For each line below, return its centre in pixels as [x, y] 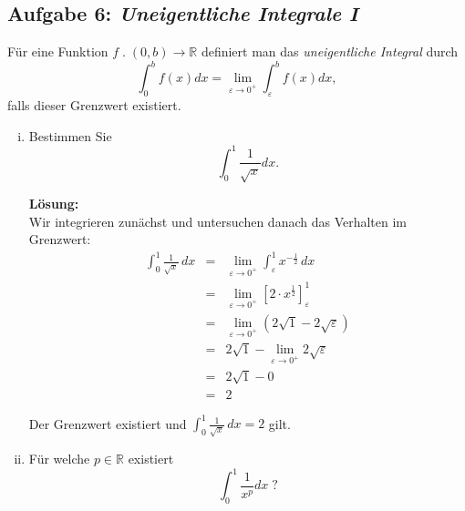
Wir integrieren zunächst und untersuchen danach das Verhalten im [218, 221]
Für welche [59, 459]
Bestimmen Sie [70, 135]
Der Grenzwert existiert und [108, 423]
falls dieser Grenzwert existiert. [94, 105]
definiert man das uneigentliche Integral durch [330, 51]
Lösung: [54, 204]
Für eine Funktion [58, 51]
